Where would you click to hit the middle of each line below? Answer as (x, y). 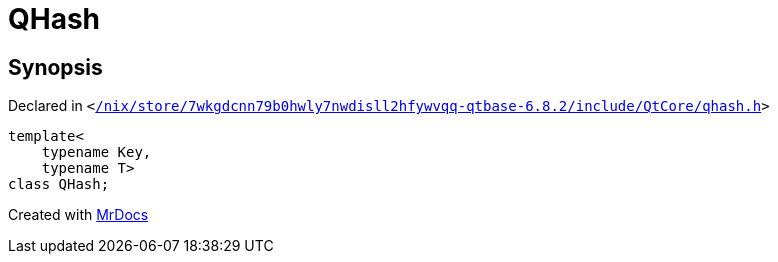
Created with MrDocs (78, 215)
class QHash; (59, 184)
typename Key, (96, 152)
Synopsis (55, 67)
